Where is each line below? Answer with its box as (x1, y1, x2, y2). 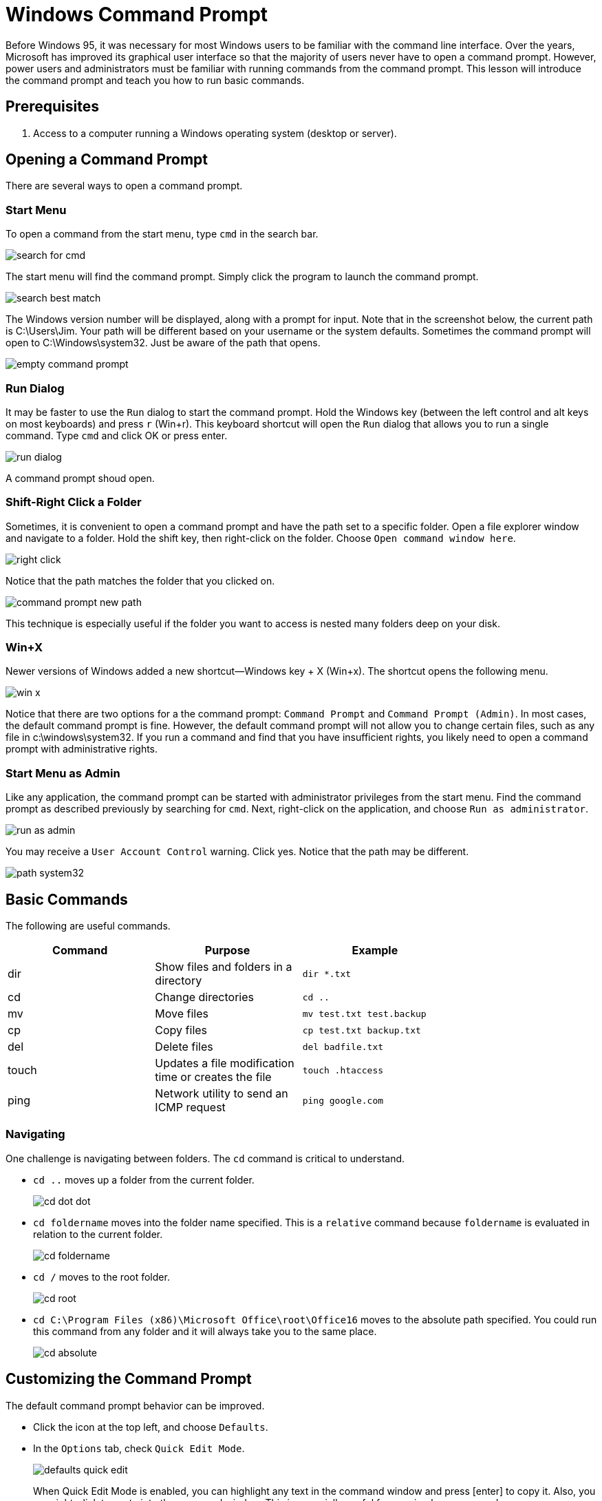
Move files (155, 1007, 209, 1021)
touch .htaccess (302, 1064, 384, 1075)
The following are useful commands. (6, 920, 171, 932)
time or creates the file (155, 1070, 272, 1084)
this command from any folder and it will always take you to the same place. (33, 1325, 377, 1337)
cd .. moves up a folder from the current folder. (33, 1173, 255, 1186)
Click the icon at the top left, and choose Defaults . (33, 1420, 268, 1433)
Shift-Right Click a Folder (6, 495, 142, 510)
